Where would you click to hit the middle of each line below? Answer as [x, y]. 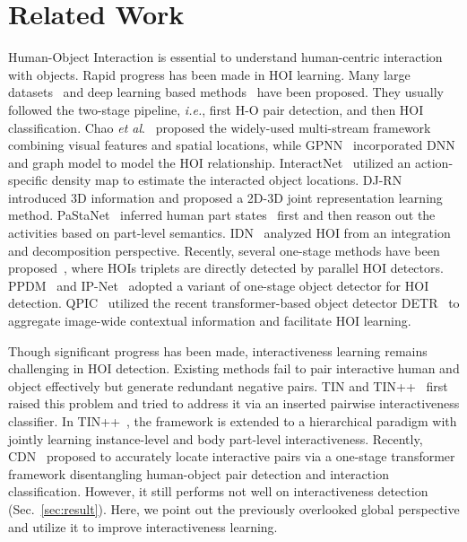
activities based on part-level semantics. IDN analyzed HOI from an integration [229, 233]
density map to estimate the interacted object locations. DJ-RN [227, 180]
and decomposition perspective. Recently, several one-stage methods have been [224, 250]
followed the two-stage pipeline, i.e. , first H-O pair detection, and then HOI [216, 109]
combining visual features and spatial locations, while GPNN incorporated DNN [232, 145]
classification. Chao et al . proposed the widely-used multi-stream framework [220, 127]
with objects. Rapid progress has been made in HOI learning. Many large [209, 74]
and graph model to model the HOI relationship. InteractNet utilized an [210, 162]
